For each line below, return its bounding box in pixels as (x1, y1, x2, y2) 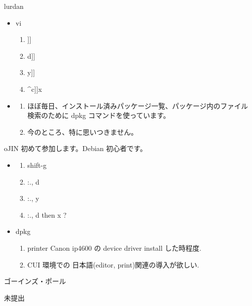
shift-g (27, 159, 47, 170)
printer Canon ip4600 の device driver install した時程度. (27, 242, 202, 253)
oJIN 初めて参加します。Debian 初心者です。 (4, 143, 147, 153)
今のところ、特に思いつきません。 (27, 126, 138, 137)
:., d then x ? (27, 209, 67, 220)
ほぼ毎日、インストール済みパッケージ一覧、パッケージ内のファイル (27, 100, 248, 111)
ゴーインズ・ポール (4, 276, 66, 286)
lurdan (4, 1, 24, 11)
